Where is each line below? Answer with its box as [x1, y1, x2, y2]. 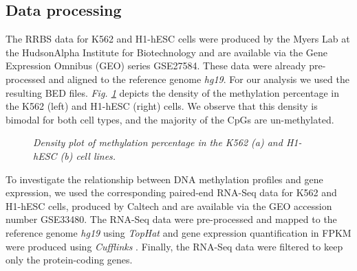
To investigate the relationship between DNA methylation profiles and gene [6, 172, 323, 186]
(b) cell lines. [60, 148, 116, 163]
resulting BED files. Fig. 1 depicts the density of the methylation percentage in [6, 85, 339, 99]
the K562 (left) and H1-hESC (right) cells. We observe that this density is [6, 99, 318, 113]
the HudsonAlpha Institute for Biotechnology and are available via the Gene [6, 45, 327, 59]
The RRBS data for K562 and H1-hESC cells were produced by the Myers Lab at [6, 32, 350, 46]
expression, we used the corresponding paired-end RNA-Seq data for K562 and [6, 185, 337, 200]
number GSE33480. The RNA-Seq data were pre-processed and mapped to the [6, 212, 337, 226]
